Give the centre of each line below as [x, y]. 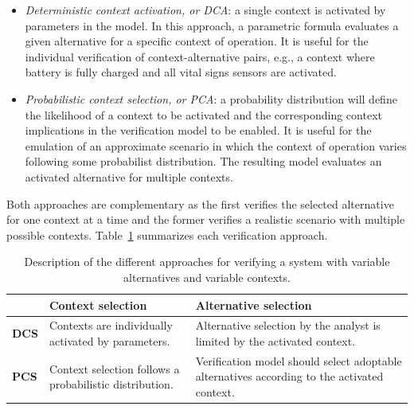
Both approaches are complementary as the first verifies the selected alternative [200, 203]
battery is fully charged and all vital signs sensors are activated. [181, 72]
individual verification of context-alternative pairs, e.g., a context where [200, 56]
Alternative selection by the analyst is [288, 325]
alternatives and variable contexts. [207, 277]
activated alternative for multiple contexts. [129, 176]
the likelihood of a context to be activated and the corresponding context [203, 114]
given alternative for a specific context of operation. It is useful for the [197, 41]
